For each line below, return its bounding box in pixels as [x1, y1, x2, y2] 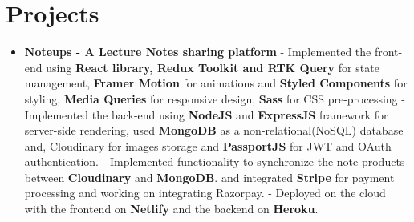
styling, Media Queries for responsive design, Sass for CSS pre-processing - [24, 90, 405, 107]
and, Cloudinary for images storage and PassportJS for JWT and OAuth [24, 137, 392, 154]
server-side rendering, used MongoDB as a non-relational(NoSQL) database [24, 122, 404, 139]
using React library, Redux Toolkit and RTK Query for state [46, 59, 379, 75]
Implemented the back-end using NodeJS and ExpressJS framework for [24, 106, 388, 123]
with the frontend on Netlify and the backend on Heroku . [24, 200, 319, 217]
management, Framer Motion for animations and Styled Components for [24, 75, 408, 91]
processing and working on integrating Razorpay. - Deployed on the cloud [24, 184, 386, 201]
